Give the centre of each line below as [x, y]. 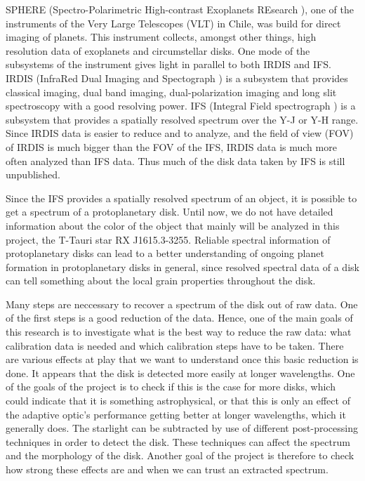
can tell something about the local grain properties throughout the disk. [161, 281]
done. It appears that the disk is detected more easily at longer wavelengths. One [180, 373]
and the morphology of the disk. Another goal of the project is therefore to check [180, 455]
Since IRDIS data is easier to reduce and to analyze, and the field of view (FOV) [180, 133]
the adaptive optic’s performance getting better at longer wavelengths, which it [176, 414]
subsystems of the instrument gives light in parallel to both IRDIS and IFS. [168, 64]
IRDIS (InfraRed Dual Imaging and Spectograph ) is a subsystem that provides [177, 78]
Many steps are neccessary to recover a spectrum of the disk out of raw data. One [182, 304]
